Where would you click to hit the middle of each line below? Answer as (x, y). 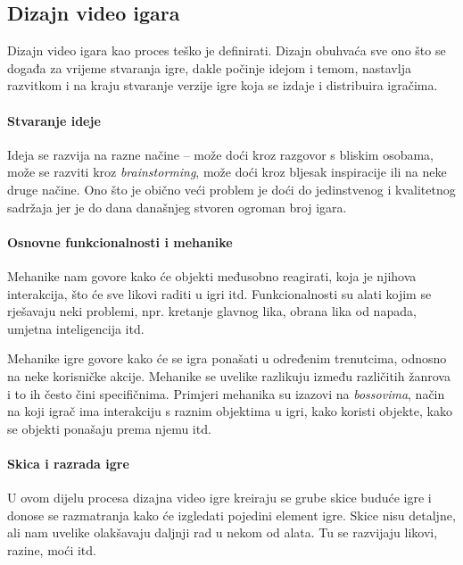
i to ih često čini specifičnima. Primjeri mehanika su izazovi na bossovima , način (226, 393)
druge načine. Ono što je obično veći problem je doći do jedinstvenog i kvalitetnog (231, 189)
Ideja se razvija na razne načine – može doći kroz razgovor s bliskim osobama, (221, 154)
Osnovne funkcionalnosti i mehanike (120, 241)
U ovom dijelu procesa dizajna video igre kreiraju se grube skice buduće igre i (219, 498)
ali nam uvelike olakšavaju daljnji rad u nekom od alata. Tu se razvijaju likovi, (223, 532)
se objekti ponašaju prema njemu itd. (109, 428)
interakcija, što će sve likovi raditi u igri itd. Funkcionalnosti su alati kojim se (219, 293)
